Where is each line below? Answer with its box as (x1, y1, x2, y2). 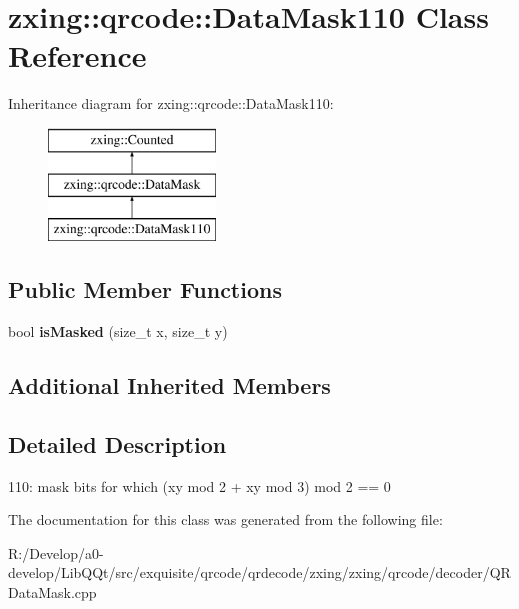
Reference (8, 35, 147, 76)
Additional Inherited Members (8, 370, 331, 401)
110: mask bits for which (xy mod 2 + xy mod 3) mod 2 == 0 (8, 475, 391, 496)
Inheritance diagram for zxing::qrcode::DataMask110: (8, 93, 334, 114)
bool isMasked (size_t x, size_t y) (8, 321, 228, 342)
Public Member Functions (8, 274, 282, 305)
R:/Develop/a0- (8, 542, 104, 563)
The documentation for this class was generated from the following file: (8, 509, 443, 530)
